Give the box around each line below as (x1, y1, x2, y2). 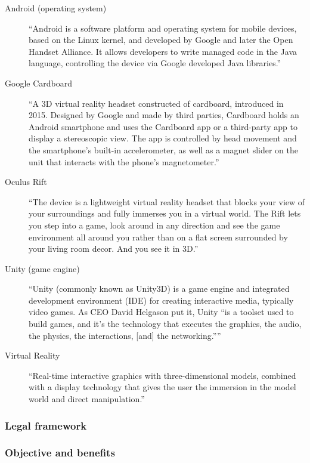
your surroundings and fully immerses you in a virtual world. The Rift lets (29, 207, 301, 220)
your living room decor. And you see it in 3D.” (29, 242, 199, 255)
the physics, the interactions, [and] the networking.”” (29, 329, 221, 341)
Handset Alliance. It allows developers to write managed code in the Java (29, 45, 297, 57)
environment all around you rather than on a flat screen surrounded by (29, 230, 288, 243)
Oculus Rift (5, 175, 47, 188)
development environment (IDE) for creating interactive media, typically (29, 294, 294, 306)
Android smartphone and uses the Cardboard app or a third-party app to (29, 120, 297, 132)
